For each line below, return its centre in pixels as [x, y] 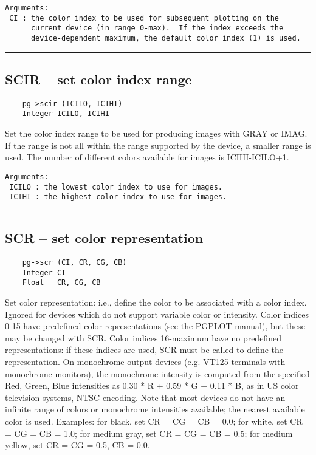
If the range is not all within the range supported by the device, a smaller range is [158, 145]
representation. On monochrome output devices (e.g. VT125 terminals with [145, 362]
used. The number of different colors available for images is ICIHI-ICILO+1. [147, 157]
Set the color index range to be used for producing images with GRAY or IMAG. [156, 133]
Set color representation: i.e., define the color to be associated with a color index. [156, 302]
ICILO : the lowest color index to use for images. [116, 187]
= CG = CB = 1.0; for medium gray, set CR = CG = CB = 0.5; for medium [149, 433]
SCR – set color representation [104, 238]
